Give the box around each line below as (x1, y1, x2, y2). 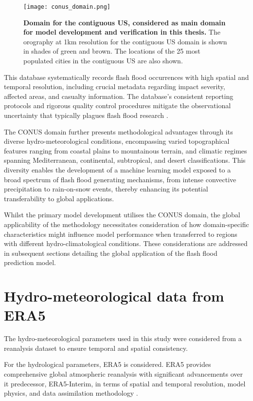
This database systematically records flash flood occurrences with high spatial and (4, 72, 249, 82)
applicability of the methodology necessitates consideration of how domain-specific (4, 219, 249, 229)
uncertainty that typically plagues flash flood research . (4, 110, 168, 120)
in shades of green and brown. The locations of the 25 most (23, 46, 200, 56)
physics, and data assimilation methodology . (4, 388, 138, 398)
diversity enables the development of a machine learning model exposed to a (4, 164, 231, 174)
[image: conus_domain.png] (23, 3, 110, 10)
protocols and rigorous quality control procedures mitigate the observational (4, 100, 231, 111)
